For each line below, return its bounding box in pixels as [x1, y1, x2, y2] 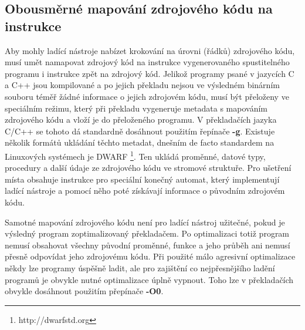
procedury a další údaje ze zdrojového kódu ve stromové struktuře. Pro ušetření [5, 161, 292, 174]
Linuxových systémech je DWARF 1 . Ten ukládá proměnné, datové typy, [5, 148, 266, 162]
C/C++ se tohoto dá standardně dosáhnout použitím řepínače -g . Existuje [5, 124, 275, 137]
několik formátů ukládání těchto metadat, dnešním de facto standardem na [5, 136, 274, 149]
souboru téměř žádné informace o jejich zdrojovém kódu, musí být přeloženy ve [5, 90, 289, 102]
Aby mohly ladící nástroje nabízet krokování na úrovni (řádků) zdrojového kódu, [5, 44, 295, 56]
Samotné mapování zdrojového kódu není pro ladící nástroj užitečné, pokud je [5, 215, 285, 228]
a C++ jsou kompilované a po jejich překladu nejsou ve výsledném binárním [5, 79, 280, 91]
